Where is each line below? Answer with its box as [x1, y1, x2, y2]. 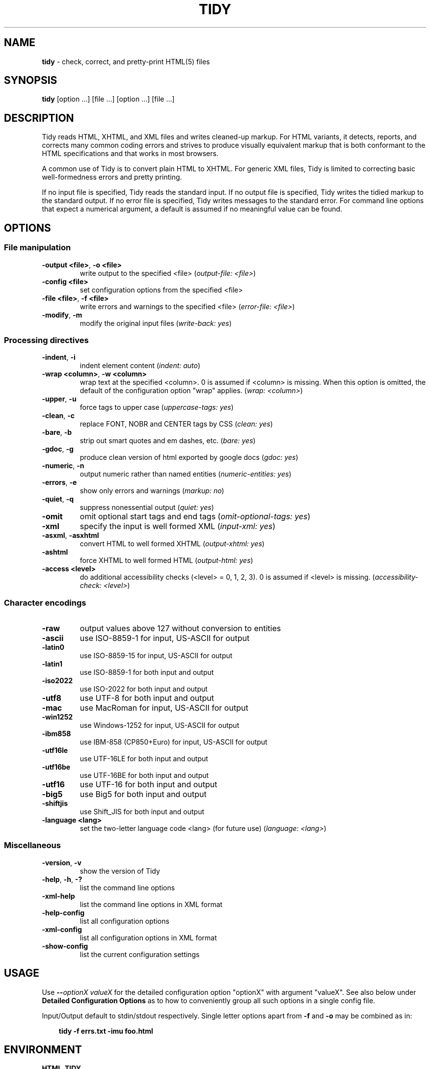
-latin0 [42, 643, 64, 651]
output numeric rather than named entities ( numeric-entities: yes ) [80, 470, 292, 479]
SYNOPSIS [4, 74, 57, 87]
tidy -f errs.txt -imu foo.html [58, 1026, 153, 1035]
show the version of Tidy [80, 866, 160, 875]
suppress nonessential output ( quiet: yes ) [80, 503, 214, 512]
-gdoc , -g [42, 445, 74, 454]
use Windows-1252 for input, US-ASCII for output [80, 721, 240, 729]
